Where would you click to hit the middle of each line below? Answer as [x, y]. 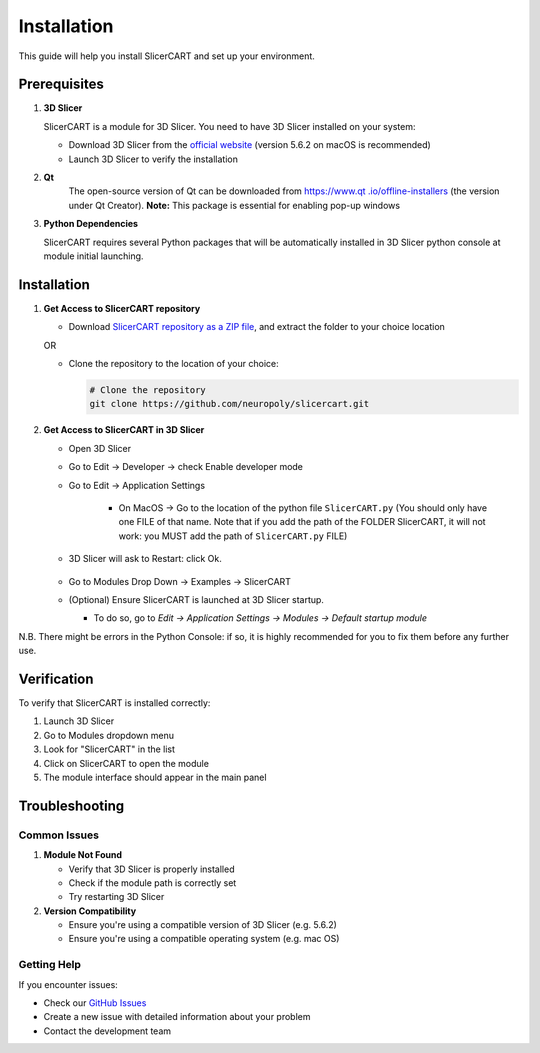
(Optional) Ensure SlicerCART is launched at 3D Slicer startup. [196, 599]
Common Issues [59, 835]
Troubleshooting [71, 805]
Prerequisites [61, 84]
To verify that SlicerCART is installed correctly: [114, 703]
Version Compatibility [90, 911]
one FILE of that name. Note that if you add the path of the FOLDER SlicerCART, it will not [302, 522]
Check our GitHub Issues [95, 1002]
